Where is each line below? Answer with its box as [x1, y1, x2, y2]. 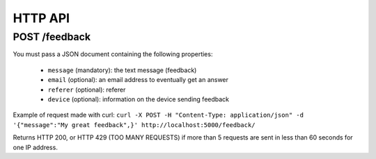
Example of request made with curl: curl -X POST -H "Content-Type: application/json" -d [13, 111, 304, 119]
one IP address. [13, 143, 58, 151]
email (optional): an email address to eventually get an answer [47, 76, 229, 84]
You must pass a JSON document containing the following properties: [13, 50, 213, 58]
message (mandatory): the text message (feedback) [47, 66, 197, 74]
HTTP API [13, 10, 70, 26]
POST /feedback [13, 31, 91, 43]
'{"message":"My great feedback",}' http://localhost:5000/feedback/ [13, 121, 256, 128]
